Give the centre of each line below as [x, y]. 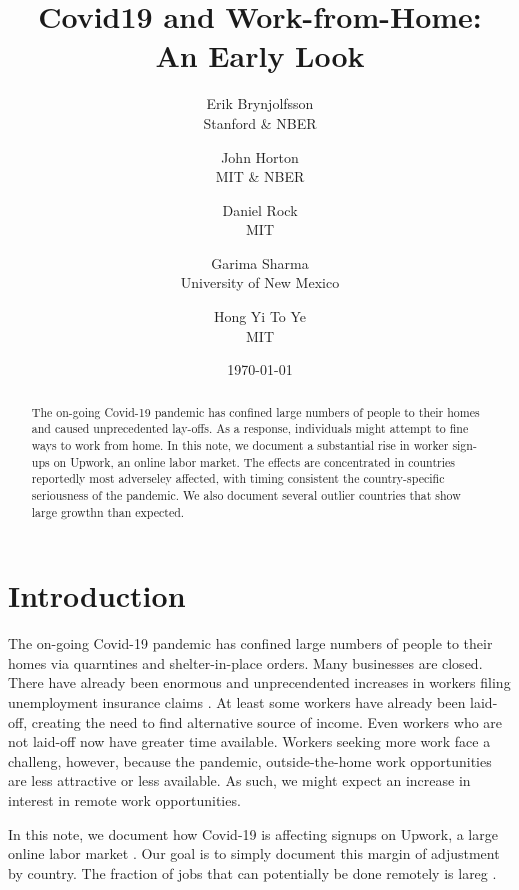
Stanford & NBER [260, 122]
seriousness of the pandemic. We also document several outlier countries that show [246, 494]
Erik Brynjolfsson [260, 103]
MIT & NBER [260, 176]
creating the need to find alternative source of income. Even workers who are [267, 721]
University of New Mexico [260, 282]
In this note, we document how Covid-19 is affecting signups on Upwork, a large [253, 833]
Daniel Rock [260, 209]
